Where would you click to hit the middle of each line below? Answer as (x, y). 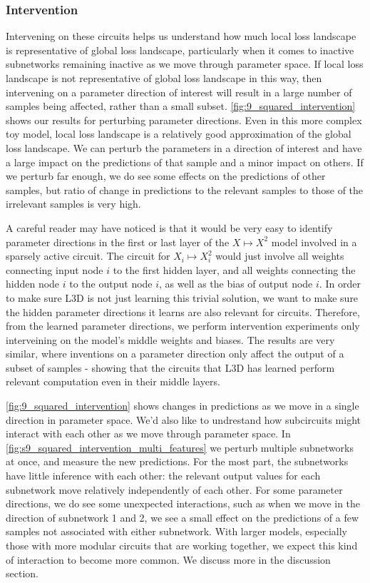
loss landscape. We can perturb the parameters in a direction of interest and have (184, 147)
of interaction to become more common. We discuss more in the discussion (168, 559)
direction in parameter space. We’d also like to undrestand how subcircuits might (183, 419)
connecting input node (55, 269)
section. (22, 573)
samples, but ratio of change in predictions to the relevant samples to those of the (185, 189)
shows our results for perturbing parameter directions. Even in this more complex (184, 120)
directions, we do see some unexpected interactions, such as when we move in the (183, 503)
